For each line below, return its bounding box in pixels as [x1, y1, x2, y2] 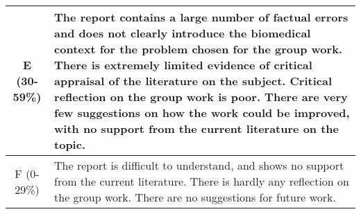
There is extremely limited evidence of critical [54, 57, 312, 73]
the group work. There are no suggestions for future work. [54, 189, 336, 205]
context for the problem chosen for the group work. [54, 41, 342, 57]
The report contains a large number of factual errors [54, 9, 349, 25]
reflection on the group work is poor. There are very [54, 89, 348, 105]
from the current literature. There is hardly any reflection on [54, 173, 349, 189]
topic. [54, 136, 86, 152]
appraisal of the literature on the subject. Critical [54, 73, 333, 89]
